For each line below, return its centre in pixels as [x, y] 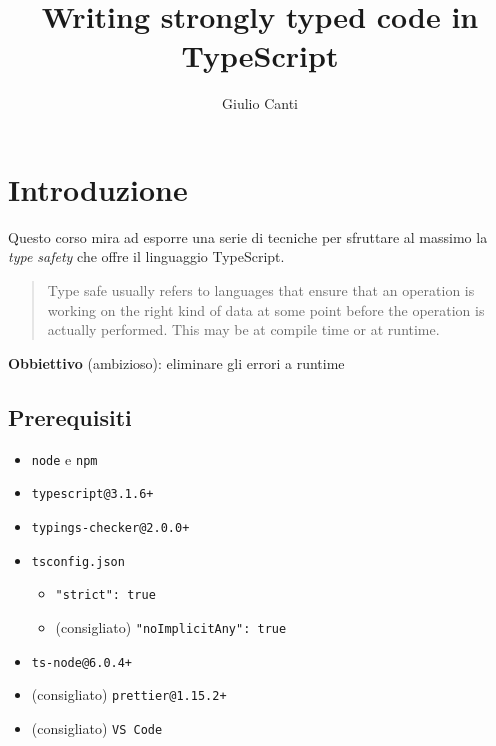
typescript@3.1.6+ [92, 494]
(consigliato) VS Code [97, 727]
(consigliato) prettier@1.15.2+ [129, 694]
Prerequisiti [70, 416]
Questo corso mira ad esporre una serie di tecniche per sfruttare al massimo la [248, 236]
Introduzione [98, 188]
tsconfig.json [78, 561]
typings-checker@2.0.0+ [110, 527]
